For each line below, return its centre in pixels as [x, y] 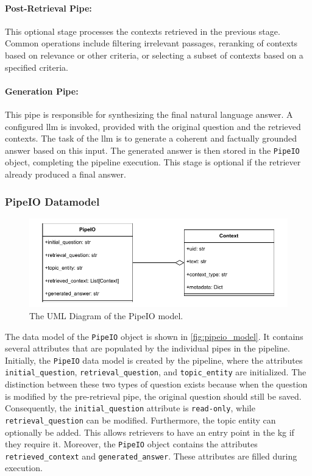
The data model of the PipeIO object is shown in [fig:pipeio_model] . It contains [154, 336]
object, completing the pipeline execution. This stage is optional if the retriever [153, 162]
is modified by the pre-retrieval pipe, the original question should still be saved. [153, 396]
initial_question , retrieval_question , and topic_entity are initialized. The [156, 372]
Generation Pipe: [42, 91]
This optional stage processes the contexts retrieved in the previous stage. [143, 31]
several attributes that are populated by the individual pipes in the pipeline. [147, 348]
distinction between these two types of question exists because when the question [156, 384]
